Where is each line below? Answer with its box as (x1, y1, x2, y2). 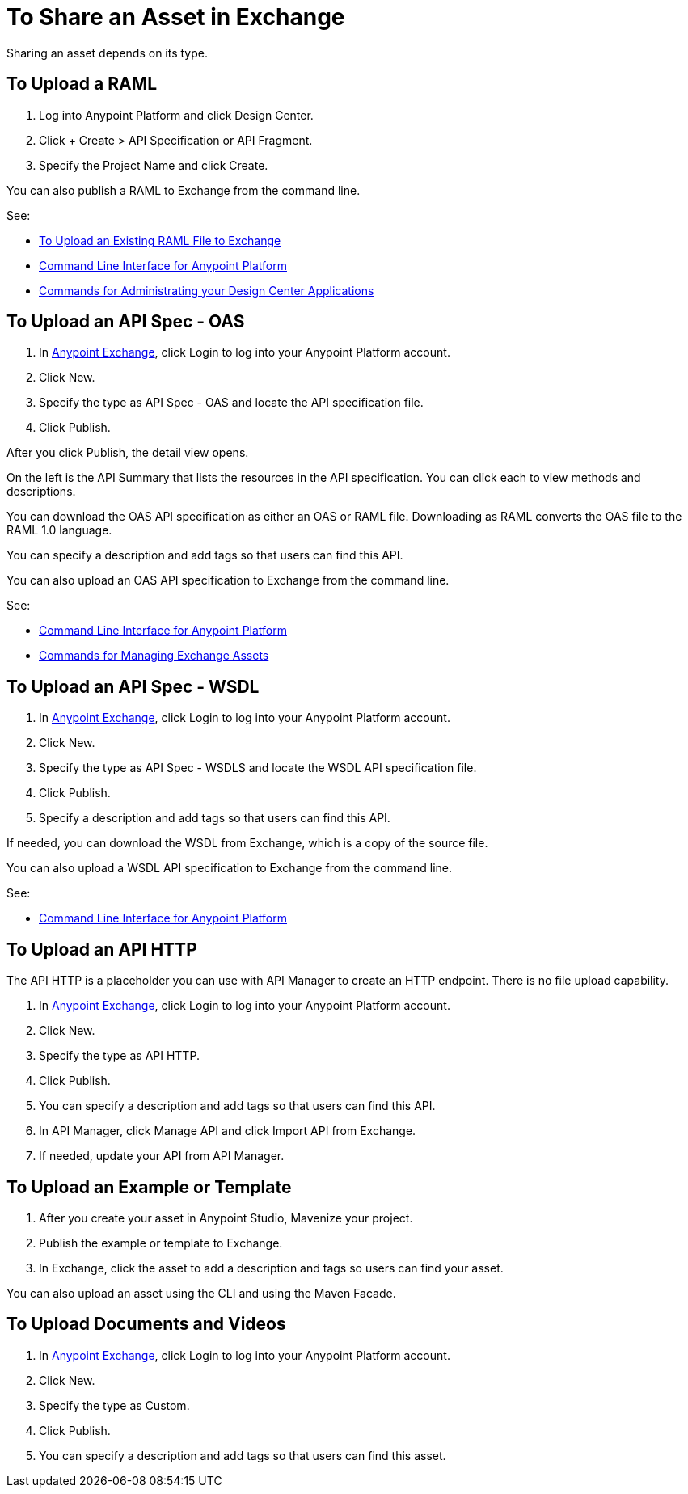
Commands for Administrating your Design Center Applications (39, 283, 374, 298)
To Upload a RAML (6, 74, 158, 95)
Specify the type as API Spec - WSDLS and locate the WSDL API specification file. (39, 761, 477, 775)
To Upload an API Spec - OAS (6, 311, 245, 332)
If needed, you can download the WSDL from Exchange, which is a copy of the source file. (6, 836, 488, 850)
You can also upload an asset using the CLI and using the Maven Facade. (6, 1285, 396, 1300)
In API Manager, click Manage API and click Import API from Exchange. (39, 1124, 416, 1138)
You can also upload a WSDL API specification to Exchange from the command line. (6, 861, 453, 876)
